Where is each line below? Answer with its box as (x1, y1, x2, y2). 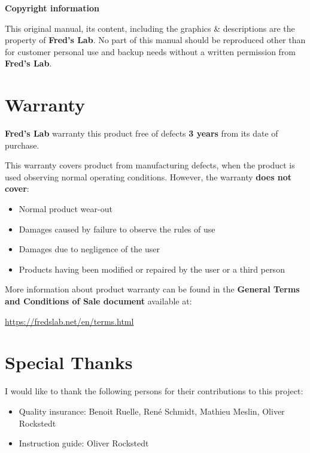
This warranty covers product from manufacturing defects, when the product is (5, 159, 295, 171)
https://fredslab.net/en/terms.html (5, 315, 134, 327)
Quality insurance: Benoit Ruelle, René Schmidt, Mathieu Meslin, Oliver (19, 404, 285, 417)
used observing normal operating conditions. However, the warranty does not (5, 170, 292, 183)
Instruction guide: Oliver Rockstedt (19, 437, 149, 449)
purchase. (5, 138, 39, 151)
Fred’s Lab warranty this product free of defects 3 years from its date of (5, 127, 278, 140)
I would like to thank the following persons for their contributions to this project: (5, 385, 303, 397)
